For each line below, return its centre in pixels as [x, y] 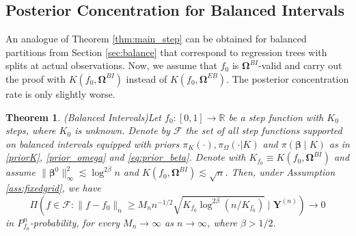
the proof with [36, 78]
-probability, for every [75, 222]
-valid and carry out [300, 65]
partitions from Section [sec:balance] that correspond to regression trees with [166, 52]
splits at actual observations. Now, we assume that [112, 65]
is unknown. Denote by [122, 130]
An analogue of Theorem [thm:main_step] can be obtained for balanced [156, 39]
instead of [147, 78]
